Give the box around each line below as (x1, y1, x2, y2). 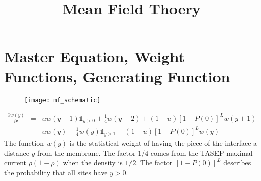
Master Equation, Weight (4, 46, 185, 67)
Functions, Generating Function (4, 66, 230, 86)
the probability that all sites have (4, 167, 108, 177)
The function (4, 138, 44, 148)
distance (4, 147, 29, 158)
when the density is (63, 157, 123, 168)
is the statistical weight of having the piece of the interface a (69, 138, 257, 148)
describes (223, 157, 251, 168)
